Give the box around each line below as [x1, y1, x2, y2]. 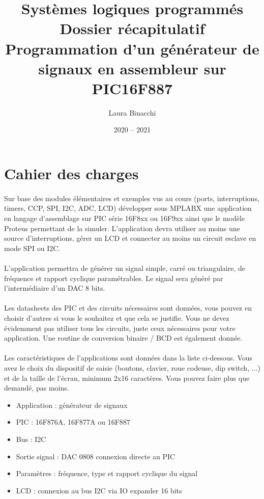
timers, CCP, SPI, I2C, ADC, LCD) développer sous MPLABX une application [4, 203, 252, 213]
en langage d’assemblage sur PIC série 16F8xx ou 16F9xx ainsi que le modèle [4, 213, 245, 224]
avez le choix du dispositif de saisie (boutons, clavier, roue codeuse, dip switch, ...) [4, 362, 260, 373]
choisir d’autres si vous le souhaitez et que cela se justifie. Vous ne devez [4, 312, 229, 323]
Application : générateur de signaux [16, 399, 128, 410]
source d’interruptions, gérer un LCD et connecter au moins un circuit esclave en [4, 233, 256, 243]
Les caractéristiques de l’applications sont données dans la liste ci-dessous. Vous [4, 352, 253, 363]
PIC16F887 [92, 77, 173, 98]
